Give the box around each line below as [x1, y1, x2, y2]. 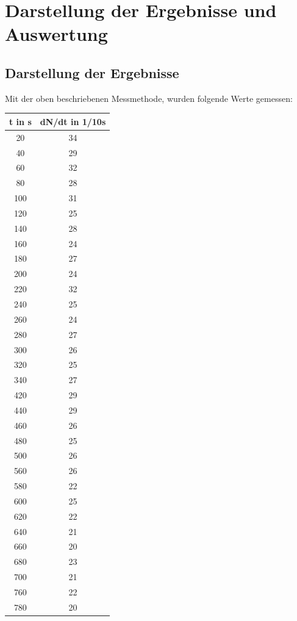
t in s [9, 115, 32, 127]
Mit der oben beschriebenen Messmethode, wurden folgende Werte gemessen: [5, 92, 293, 104]
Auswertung [5, 21, 108, 46]
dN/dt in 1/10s [40, 115, 106, 127]
